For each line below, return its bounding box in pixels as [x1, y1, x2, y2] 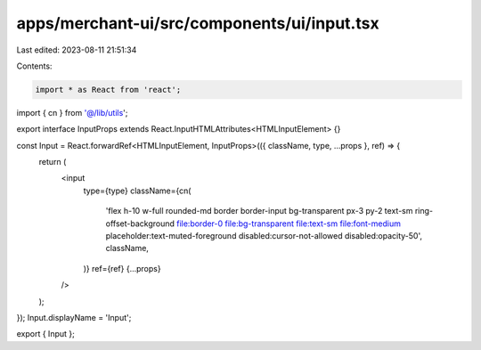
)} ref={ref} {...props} [83, 263, 161, 273]
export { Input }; [16, 329, 75, 339]
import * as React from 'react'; [35, 85, 182, 94]
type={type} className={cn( [83, 185, 192, 196]
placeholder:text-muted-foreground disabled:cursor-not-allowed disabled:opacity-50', [105, 231, 423, 241]
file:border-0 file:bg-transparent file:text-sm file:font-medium [176, 218, 401, 229]
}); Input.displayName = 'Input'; [16, 312, 132, 322]
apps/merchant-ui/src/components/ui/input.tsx [16, 13, 379, 33]
